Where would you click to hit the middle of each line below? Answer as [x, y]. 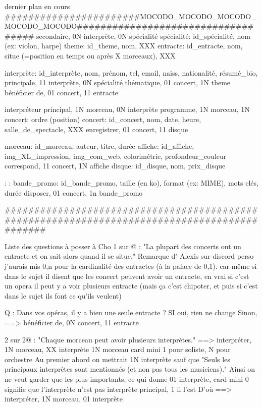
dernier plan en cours [37, 6]
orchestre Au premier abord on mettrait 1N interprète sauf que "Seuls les [117, 359]
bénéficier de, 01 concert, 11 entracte [61, 92]
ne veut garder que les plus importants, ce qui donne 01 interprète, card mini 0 [127, 379]
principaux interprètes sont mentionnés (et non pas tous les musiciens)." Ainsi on [130, 369]
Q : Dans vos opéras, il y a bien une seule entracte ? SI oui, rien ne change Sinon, [131, 312]
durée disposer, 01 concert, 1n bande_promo [74, 192]
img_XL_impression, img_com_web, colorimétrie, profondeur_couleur [116, 156]
